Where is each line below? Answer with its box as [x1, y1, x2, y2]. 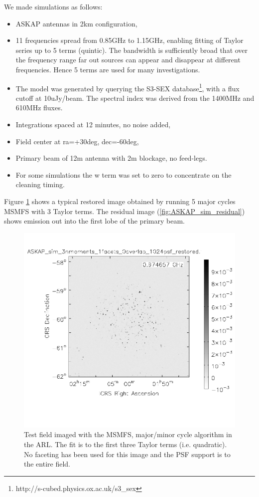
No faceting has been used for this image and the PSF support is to [24, 449, 231, 459]
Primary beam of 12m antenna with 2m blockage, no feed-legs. [15, 153, 207, 163]
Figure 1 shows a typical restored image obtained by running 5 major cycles [4, 196, 236, 206]
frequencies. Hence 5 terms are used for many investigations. [15, 64, 200, 74]
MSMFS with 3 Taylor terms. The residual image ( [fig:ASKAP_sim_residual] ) [4, 206, 245, 216]
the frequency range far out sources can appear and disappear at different [15, 54, 241, 65]
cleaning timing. [15, 179, 65, 190]
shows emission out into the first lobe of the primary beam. [4, 216, 185, 226]
